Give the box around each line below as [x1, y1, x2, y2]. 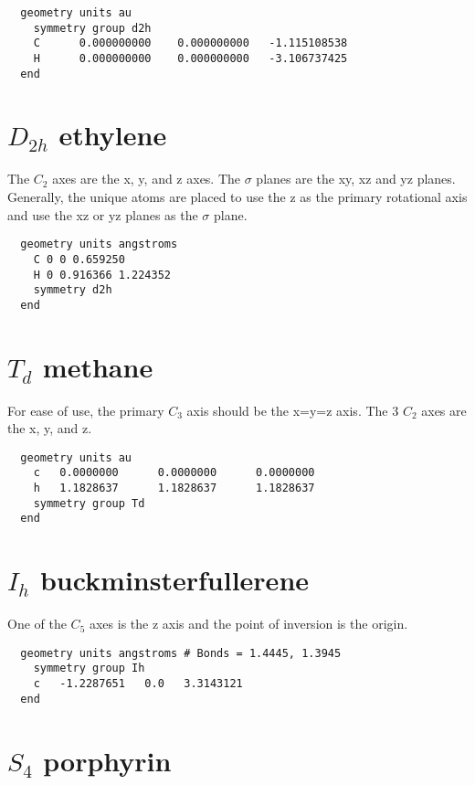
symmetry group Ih [33, 662, 145, 675]
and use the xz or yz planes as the [7, 205, 198, 224]
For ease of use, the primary [7, 400, 164, 419]
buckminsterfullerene [39, 561, 310, 599]
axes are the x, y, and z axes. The [52, 169, 241, 188]
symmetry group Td [33, 496, 145, 510]
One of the [7, 614, 67, 633]
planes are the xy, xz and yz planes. [256, 169, 456, 188]
